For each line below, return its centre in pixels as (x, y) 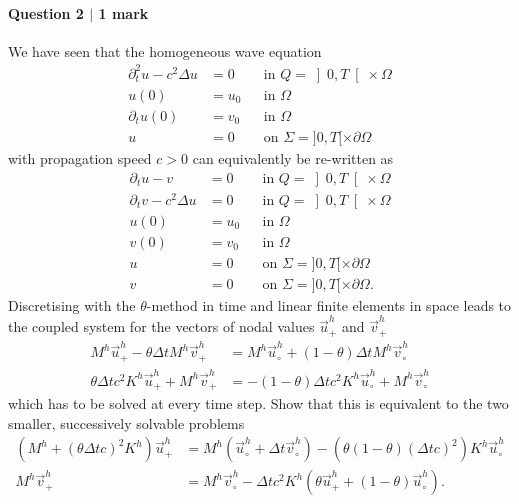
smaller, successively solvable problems (126, 422)
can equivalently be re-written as (293, 158)
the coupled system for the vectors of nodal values (161, 326)
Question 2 (46, 12)
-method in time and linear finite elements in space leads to (329, 304)
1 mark (123, 12)
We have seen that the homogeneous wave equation (165, 50)
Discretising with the (72, 304)
